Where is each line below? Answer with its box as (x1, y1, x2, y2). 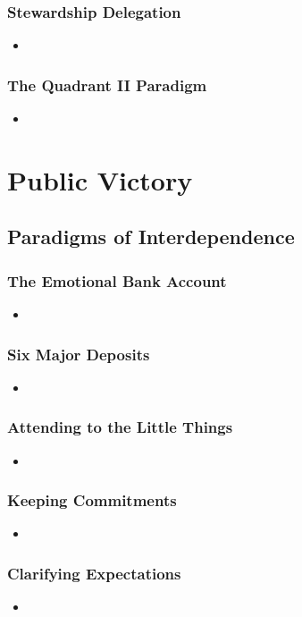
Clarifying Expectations (7, 562, 181, 584)
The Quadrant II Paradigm (7, 73, 207, 96)
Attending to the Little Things (7, 416, 233, 438)
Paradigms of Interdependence (7, 223, 295, 250)
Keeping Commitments (7, 489, 177, 511)
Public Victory (7, 161, 193, 198)
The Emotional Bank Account (7, 269, 227, 292)
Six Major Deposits (7, 342, 150, 365)
